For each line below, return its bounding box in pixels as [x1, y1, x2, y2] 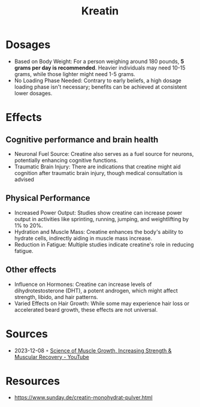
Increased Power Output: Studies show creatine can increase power [14, 209, 183, 216]
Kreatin [81, 4, 119, 18]
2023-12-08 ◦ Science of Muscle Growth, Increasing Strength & [14, 346, 172, 354]
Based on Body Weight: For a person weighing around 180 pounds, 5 [14, 58, 184, 65]
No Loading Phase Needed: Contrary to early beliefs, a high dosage [14, 77, 182, 84]
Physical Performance [5, 193, 90, 203]
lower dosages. [14, 89, 53, 97]
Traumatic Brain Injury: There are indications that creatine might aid [14, 163, 181, 170]
